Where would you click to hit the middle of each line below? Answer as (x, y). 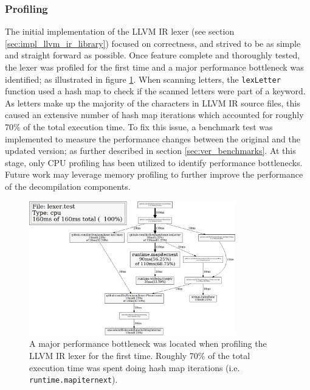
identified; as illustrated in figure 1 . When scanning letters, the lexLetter (143, 79)
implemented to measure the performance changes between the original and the (153, 138)
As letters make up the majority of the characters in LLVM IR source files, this (153, 103)
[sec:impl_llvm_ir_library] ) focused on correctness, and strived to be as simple (153, 43)
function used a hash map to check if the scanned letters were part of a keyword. (155, 91)
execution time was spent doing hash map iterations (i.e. (135, 367)
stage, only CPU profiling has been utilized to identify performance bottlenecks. (154, 162)
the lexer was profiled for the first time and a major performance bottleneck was (154, 67)
